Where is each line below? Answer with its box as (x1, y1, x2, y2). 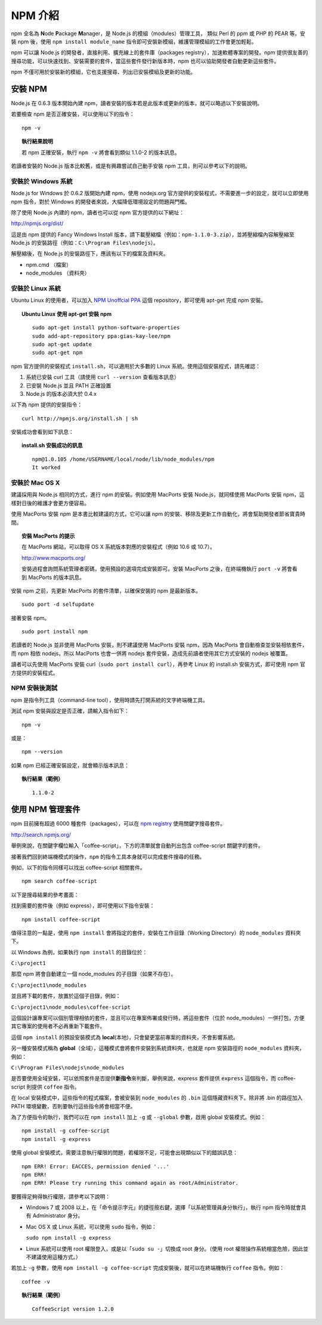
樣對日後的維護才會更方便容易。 (11, 499, 89, 507)
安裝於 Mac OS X (11, 479, 60, 486)
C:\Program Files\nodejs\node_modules (11, 1064, 125, 1071)
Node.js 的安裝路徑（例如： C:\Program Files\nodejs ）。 (11, 239, 159, 246)
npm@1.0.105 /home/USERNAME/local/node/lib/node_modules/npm (32, 455, 215, 463)
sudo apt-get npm (32, 349, 83, 356)
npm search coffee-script (21, 878, 98, 885)
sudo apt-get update (32, 341, 92, 347)
